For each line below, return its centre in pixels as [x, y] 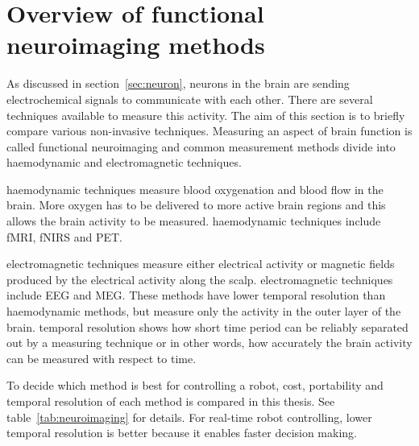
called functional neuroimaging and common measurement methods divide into [201, 146]
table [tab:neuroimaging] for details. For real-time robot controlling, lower [189, 417]
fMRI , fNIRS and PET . [64, 236]
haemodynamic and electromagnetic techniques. [124, 162]
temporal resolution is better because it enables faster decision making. [182, 433]
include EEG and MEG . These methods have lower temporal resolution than [196, 295]
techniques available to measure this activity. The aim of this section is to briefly [206, 115]
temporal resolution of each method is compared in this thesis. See [171, 401]
